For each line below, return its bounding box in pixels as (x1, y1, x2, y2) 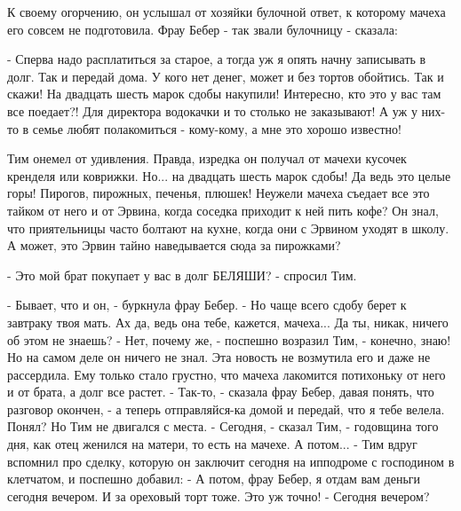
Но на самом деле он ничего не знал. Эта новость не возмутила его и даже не (7, 348, 431, 366)
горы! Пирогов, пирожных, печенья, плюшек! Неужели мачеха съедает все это (7, 184, 430, 202)
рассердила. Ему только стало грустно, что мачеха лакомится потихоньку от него (7, 365, 446, 383)
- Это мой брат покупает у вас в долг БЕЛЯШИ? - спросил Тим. (7, 265, 357, 284)
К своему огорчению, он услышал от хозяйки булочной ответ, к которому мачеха (7, 3, 446, 20)
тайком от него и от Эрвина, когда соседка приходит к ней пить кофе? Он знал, (7, 200, 439, 219)
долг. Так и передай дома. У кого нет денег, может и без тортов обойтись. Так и (7, 67, 444, 85)
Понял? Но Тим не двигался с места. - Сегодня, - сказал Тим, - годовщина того (7, 417, 439, 436)
